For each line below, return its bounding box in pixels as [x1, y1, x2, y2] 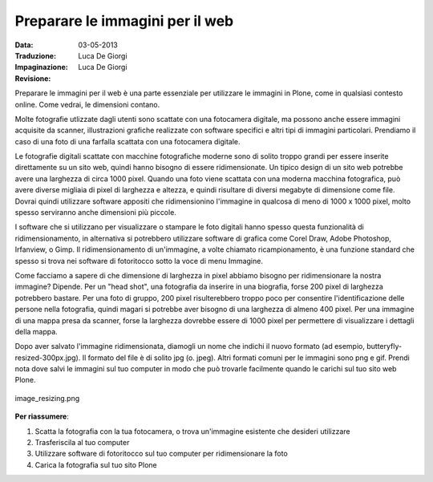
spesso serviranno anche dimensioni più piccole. [14, 208, 176, 217]
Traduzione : [14, 51, 56, 60]
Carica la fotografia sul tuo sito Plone [34, 460, 158, 469]
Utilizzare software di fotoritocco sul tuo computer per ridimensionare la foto [34, 449, 288, 459]
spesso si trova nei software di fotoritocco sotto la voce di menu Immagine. [14, 256, 264, 265]
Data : [14, 40, 34, 50]
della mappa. [14, 326, 58, 336]
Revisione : [14, 73, 51, 83]
